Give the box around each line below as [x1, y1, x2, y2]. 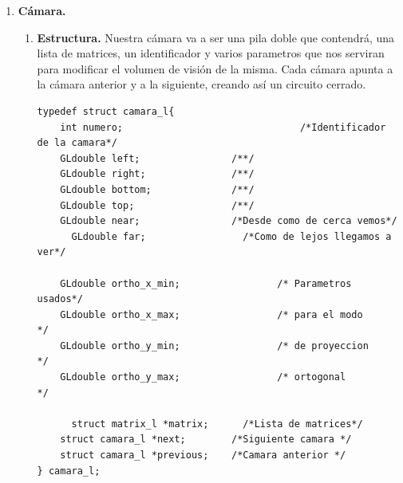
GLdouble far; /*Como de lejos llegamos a [71, 230, 392, 242]
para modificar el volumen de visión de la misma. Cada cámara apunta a [37, 60, 393, 77]
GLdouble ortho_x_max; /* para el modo [60, 308, 363, 320]
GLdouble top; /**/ [60, 199, 255, 211]
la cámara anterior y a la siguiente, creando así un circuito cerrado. [37, 76, 366, 92]
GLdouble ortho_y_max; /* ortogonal [60, 371, 346, 383]
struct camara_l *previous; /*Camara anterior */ [60, 450, 346, 461]
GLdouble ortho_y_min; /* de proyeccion [60, 340, 369, 351]
